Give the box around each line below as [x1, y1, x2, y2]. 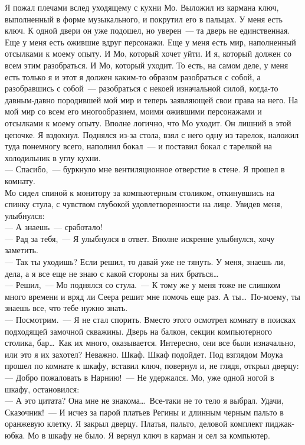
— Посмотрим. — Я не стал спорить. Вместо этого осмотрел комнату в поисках [5, 313, 296, 326]
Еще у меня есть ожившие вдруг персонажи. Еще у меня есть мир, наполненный [5, 35, 296, 48]
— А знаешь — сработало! [5, 221, 103, 233]
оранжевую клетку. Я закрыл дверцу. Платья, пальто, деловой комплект [5, 417, 263, 430]
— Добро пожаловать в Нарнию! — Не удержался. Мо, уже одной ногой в [5, 371, 274, 383]
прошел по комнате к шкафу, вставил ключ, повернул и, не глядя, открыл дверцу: [5, 359, 299, 372]
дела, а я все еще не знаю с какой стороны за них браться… [5, 267, 219, 279]
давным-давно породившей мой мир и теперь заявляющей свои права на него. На [5, 93, 299, 106]
